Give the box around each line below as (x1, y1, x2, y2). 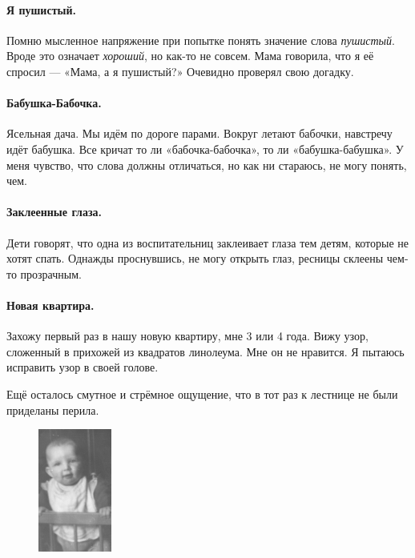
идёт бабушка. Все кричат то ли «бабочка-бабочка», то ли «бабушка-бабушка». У (6, 140, 404, 157)
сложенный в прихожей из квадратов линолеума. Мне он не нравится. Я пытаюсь (6, 343, 405, 359)
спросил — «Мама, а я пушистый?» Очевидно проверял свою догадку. (6, 62, 354, 79)
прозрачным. (20, 265, 82, 282)
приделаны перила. (6, 401, 99, 418)
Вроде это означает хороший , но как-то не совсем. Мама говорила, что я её (6, 47, 374, 64)
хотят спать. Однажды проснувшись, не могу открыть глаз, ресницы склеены (6, 250, 384, 267)
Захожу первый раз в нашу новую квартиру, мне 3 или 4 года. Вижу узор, (6, 327, 369, 344)
